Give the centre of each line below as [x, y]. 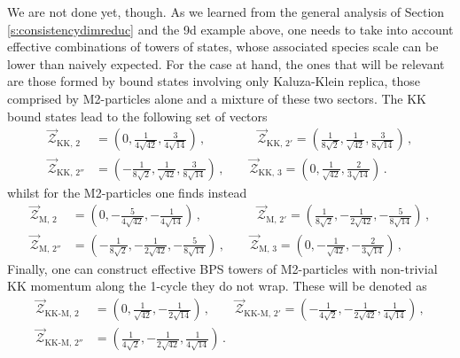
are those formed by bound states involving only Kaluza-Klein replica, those [214, 81]
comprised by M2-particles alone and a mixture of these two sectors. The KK [217, 98]
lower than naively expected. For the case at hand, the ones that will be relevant [226, 63]
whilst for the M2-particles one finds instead [127, 192]
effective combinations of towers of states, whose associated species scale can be [223, 47]
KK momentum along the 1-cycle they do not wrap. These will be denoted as [217, 286]
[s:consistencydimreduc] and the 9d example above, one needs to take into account [230, 29]
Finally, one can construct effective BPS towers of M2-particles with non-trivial [222, 268]
